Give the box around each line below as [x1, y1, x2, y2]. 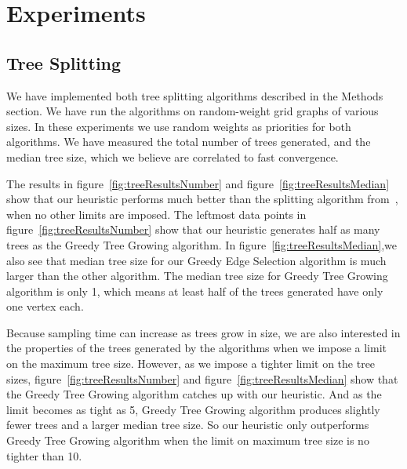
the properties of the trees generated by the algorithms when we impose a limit [6, 340, 387, 356]
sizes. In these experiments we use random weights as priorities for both [6, 118, 351, 134]
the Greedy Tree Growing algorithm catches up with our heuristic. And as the [6, 386, 382, 402]
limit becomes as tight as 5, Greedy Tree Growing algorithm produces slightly [6, 401, 380, 417]
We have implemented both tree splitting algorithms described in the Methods [6, 87, 383, 104]
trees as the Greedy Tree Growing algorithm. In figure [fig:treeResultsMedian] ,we [6, 236, 397, 253]
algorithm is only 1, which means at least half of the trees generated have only [6, 282, 383, 299]
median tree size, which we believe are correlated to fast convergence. [6, 148, 339, 165]
